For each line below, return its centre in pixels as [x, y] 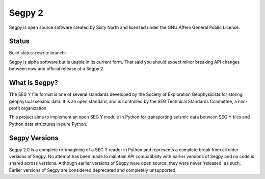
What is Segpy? [34, 83]
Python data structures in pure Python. [48, 124]
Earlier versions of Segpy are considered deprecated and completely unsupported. [93, 170]
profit [15, 108]
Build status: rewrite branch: [38, 53]
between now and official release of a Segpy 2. [57, 69]
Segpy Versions [34, 138]
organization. [34, 108]
